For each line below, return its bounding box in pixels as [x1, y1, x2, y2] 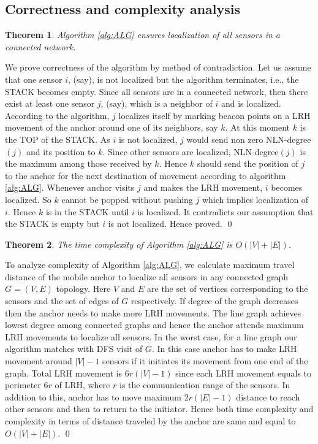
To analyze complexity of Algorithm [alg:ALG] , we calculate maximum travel [5, 258, 295, 271]
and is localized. [221, 97, 281, 110]
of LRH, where [55, 378, 110, 391]
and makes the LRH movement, [143, 181, 263, 194]
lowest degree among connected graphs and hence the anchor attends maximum [5, 318, 304, 331]
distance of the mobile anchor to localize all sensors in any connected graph [5, 270, 289, 283]
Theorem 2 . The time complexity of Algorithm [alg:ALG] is [5, 237, 233, 250]
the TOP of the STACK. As [5, 132, 110, 145]
